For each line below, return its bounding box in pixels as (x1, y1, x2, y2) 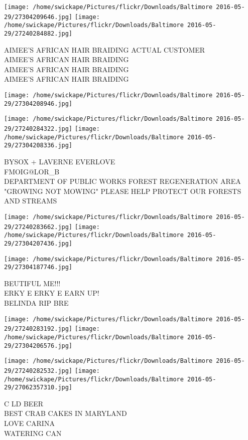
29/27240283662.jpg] (4, 223, 73, 231)
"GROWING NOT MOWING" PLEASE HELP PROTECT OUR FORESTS (4, 185, 241, 196)
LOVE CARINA (4, 418, 55, 428)
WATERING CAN (4, 427, 62, 438)
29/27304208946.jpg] (4, 100, 73, 107)
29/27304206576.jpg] (4, 342, 73, 349)
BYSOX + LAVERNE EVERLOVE (4, 156, 115, 166)
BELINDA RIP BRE (4, 298, 69, 308)
